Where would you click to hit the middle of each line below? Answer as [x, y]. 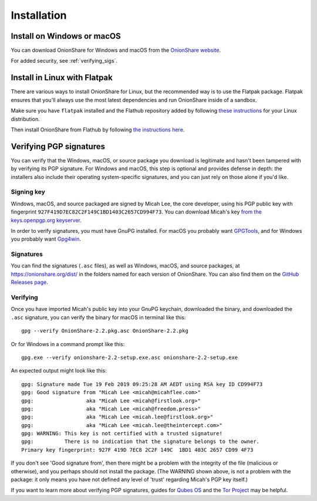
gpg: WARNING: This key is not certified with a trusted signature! [122, 434]
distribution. [26, 119]
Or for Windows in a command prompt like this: [68, 344]
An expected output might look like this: [59, 371]
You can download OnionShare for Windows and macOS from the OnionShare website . [116, 50]
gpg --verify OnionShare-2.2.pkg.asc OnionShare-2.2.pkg [105, 331]
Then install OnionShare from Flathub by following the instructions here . [98, 130]
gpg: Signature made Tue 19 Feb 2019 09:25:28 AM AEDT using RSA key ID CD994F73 [142, 384]
